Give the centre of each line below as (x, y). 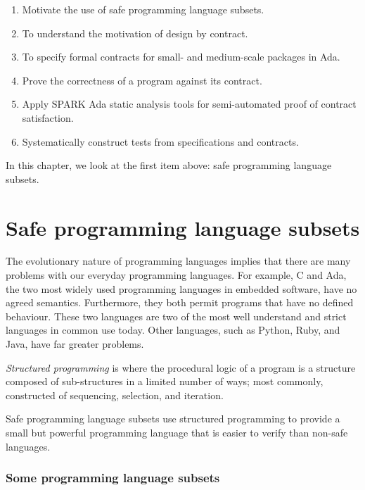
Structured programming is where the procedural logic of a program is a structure (181, 367)
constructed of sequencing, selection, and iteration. (115, 395)
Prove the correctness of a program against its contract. (142, 80)
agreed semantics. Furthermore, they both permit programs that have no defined (180, 302)
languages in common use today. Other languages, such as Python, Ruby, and (173, 330)
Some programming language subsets (113, 478)
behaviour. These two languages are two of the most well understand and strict (176, 316)
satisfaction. (48, 117)
